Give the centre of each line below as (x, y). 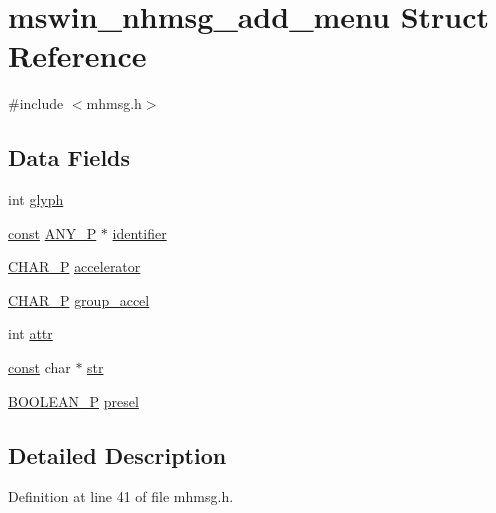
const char (39, 367)
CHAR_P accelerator (74, 266)
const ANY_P (52, 232)
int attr (30, 333)
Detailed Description (117, 454)
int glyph (36, 199)
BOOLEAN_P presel (73, 400)
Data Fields (69, 157)
